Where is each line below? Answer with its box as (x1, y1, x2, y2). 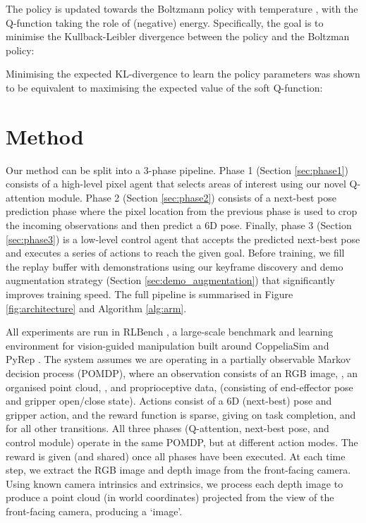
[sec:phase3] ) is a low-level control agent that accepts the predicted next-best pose (6, 231, 360, 246)
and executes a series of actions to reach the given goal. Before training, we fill (6, 245, 345, 260)
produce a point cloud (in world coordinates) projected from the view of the (6, 490, 334, 505)
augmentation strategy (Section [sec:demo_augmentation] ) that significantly (6, 273, 335, 288)
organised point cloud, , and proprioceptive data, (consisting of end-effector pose (6, 379, 353, 394)
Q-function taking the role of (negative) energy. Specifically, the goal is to (6, 15, 324, 30)
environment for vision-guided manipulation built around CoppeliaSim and (6, 338, 329, 352)
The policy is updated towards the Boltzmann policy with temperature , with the (6, 1, 358, 16)
